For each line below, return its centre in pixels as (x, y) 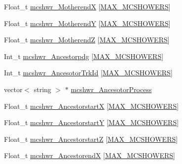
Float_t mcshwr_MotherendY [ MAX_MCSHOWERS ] (87, 23)
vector (13, 89)
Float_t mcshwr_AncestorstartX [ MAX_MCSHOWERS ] (91, 106)
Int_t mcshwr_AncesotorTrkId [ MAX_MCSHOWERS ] (88, 73)
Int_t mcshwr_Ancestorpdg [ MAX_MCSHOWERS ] (84, 56)
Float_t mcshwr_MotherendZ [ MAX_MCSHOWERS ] (87, 40)
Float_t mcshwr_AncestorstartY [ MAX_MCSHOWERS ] (91, 122)
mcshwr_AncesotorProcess (111, 89)
